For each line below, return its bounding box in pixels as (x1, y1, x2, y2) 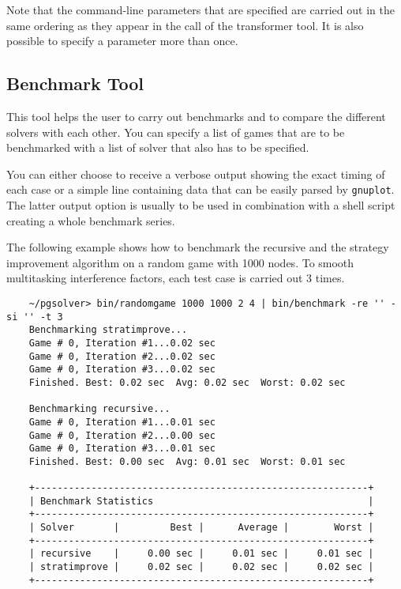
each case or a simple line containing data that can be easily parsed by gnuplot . (6, 181, 395, 198)
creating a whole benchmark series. (6, 212, 175, 228)
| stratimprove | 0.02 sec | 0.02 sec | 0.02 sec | (28, 561, 374, 573)
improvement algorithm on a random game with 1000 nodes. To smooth (6, 254, 354, 270)
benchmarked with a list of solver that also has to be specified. (6, 139, 309, 156)
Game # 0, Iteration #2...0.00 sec (28, 429, 215, 441)
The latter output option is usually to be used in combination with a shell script (6, 197, 395, 213)
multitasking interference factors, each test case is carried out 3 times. (6, 270, 345, 286)
